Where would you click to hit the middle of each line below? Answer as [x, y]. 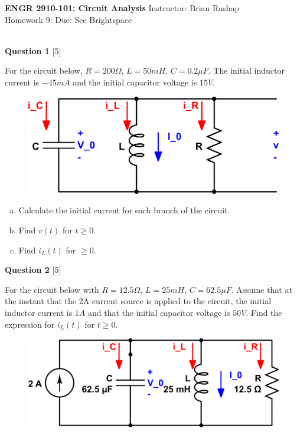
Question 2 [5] [33, 270]
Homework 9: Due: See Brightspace [68, 19]
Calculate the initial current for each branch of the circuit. [124, 210]
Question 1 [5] [33, 50]
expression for [30, 324]
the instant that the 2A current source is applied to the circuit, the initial [138, 301]
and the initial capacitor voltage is [135, 82]
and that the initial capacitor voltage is [159, 312]
